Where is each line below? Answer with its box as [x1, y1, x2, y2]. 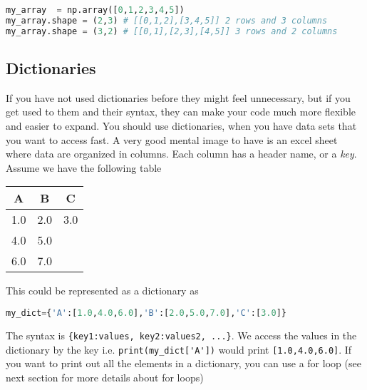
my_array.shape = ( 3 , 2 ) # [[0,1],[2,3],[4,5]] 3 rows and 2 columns [6, 26, 338, 36]
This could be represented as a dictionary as [6, 283, 199, 298]
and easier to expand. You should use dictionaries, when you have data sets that [6, 118, 357, 133]
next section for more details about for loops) [6, 369, 204, 384]
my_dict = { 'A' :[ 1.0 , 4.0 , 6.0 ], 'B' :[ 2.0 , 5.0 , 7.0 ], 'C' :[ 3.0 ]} [6, 307, 286, 318]
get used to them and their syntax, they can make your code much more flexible [6, 104, 356, 119]
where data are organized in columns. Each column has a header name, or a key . [6, 146, 357, 161]
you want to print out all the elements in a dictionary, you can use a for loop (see [6, 356, 361, 371]
